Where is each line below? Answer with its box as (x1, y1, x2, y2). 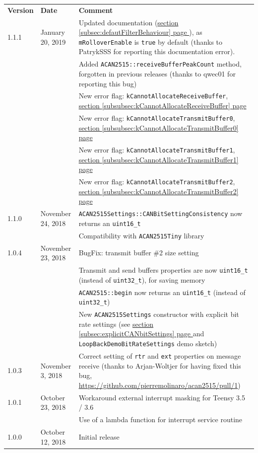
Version (7, 4, 34, 15)
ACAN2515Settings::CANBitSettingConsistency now (78, 208, 243, 219)
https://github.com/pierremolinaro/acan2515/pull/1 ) (78, 379, 241, 390)
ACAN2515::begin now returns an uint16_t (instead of (78, 287, 246, 297)
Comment (78, 4, 113, 15)
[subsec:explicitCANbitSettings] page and (78, 328, 204, 339)
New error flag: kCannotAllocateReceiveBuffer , (78, 90, 228, 101)
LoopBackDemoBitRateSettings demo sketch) (78, 338, 217, 349)
